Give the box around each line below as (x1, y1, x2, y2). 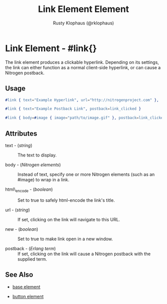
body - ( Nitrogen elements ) (5, 161, 61, 167)
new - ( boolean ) (5, 226, 38, 232)
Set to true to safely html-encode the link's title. (17, 197, 115, 203)
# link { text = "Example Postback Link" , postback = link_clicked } (5, 106, 141, 112)
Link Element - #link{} (5, 42, 97, 54)
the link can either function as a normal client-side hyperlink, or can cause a (5, 64, 161, 70)
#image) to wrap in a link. (17, 176, 70, 182)
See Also (5, 271, 33, 279)
